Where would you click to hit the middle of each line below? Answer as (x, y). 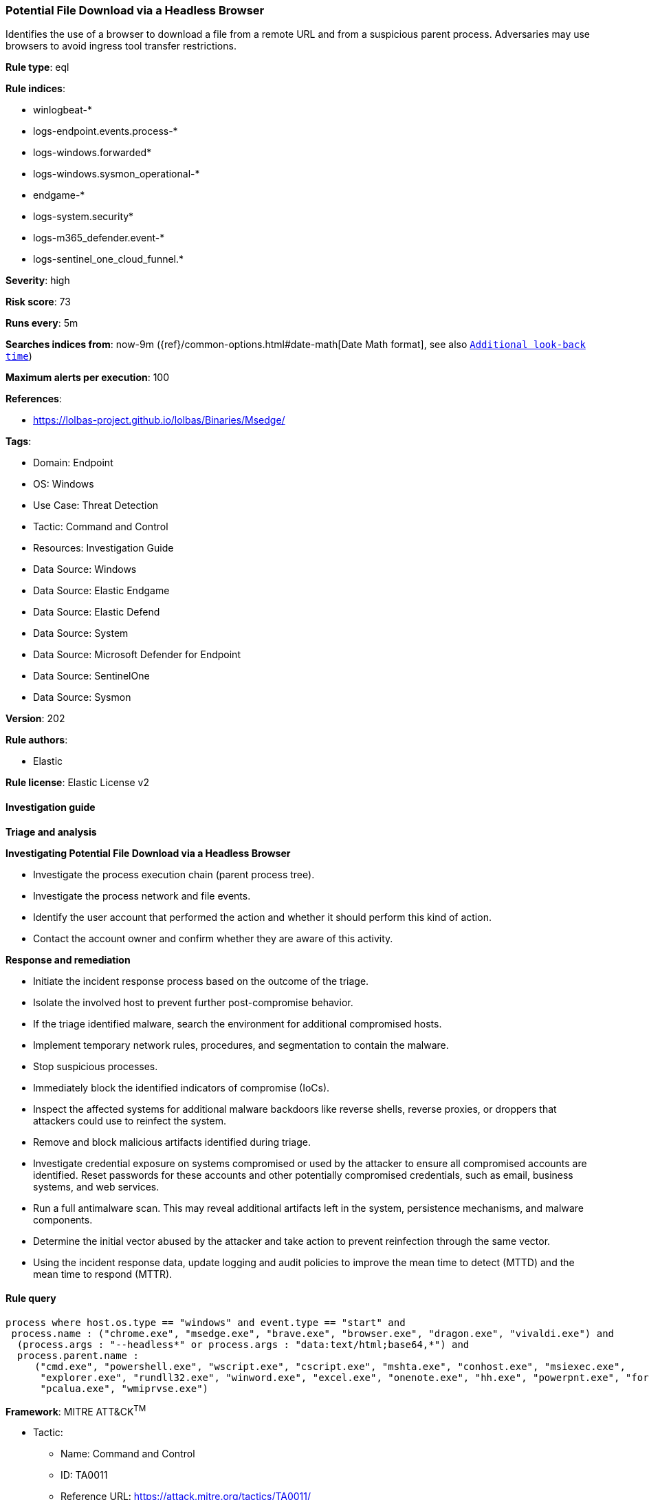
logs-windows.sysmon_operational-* (117, 174)
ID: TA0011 (84, 1475)
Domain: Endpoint (73, 463)
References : (34, 399)
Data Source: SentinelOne (91, 676)
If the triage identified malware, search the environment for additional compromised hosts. (238, 1023)
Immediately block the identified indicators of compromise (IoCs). (181, 1087)
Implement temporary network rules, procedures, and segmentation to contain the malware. (241, 1045)
